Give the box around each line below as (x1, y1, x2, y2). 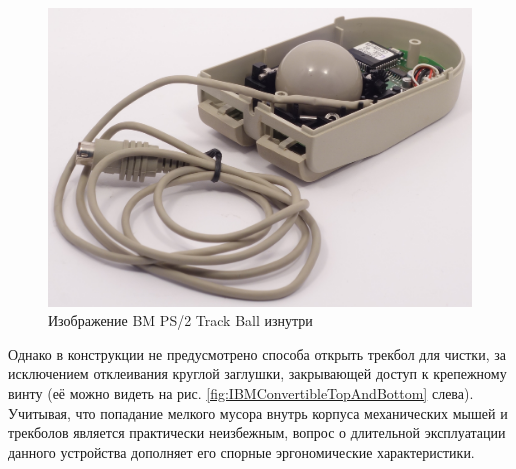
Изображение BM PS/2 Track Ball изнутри (48, 310, 313, 331)
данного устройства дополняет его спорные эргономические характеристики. (8, 441, 475, 462)
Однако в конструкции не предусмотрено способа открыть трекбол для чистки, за (8, 343, 506, 364)
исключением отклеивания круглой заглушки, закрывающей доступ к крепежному (8, 363, 507, 384)
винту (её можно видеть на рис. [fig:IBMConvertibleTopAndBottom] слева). (8, 382, 474, 403)
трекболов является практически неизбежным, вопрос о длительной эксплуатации (8, 422, 506, 443)
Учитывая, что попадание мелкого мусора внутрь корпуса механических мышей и (8, 402, 508, 423)
